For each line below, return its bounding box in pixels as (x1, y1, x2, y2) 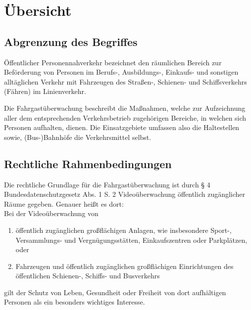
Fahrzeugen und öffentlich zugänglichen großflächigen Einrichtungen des (15, 261, 234, 271)
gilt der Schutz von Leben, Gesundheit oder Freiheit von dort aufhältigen (4, 287, 226, 297)
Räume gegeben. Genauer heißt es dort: (4, 198, 124, 209)
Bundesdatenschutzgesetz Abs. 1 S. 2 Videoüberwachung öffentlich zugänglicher (4, 189, 246, 199)
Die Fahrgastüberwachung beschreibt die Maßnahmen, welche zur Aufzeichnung (4, 102, 246, 113)
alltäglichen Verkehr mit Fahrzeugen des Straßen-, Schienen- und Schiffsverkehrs (4, 76, 247, 87)
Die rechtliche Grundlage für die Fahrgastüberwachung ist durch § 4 (4, 179, 210, 189)
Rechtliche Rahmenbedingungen (4, 156, 172, 171)
